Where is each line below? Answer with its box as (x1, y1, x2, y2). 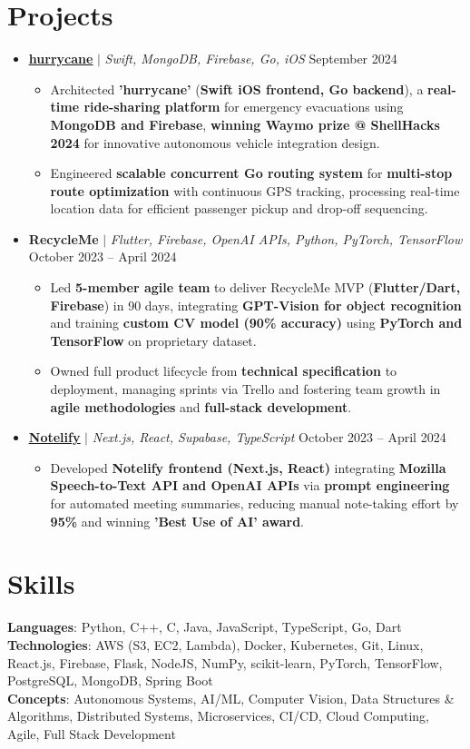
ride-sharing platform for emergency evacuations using (83, 97, 404, 116)
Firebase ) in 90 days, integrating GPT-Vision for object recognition (50, 295, 462, 314)
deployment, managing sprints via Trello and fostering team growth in (50, 379, 441, 399)
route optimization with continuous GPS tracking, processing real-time (50, 181, 460, 200)
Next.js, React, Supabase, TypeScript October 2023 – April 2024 (92, 428, 446, 447)
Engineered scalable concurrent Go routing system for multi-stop (50, 163, 453, 182)
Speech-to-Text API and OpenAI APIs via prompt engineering (50, 476, 450, 495)
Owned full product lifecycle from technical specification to (50, 361, 397, 380)
